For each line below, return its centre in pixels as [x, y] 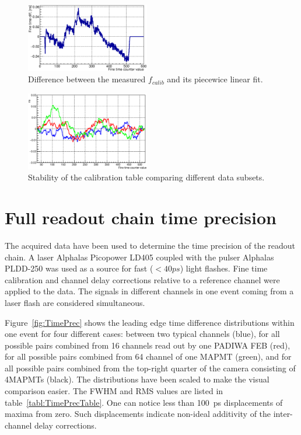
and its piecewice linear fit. [215, 79]
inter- [283, 414]
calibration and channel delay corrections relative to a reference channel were [142, 279]
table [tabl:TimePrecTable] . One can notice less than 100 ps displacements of [144, 402]
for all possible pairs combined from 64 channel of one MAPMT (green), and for [148, 356]
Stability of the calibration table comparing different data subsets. [146, 177]
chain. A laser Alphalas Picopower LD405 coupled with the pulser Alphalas [139, 257]
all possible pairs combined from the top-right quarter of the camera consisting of [150, 368]
